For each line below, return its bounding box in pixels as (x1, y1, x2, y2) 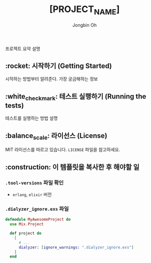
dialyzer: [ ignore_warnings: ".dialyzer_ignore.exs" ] (18, 245, 134, 250)
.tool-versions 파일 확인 (5, 179, 64, 186)
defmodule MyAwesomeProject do (5, 217, 71, 222)
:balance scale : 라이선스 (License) (5, 131, 107, 141)
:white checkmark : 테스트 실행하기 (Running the (5, 92, 146, 102)
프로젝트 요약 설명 (5, 45, 40, 51)
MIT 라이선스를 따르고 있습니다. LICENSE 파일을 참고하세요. (5, 147, 120, 153)
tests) (5, 101, 24, 110)
